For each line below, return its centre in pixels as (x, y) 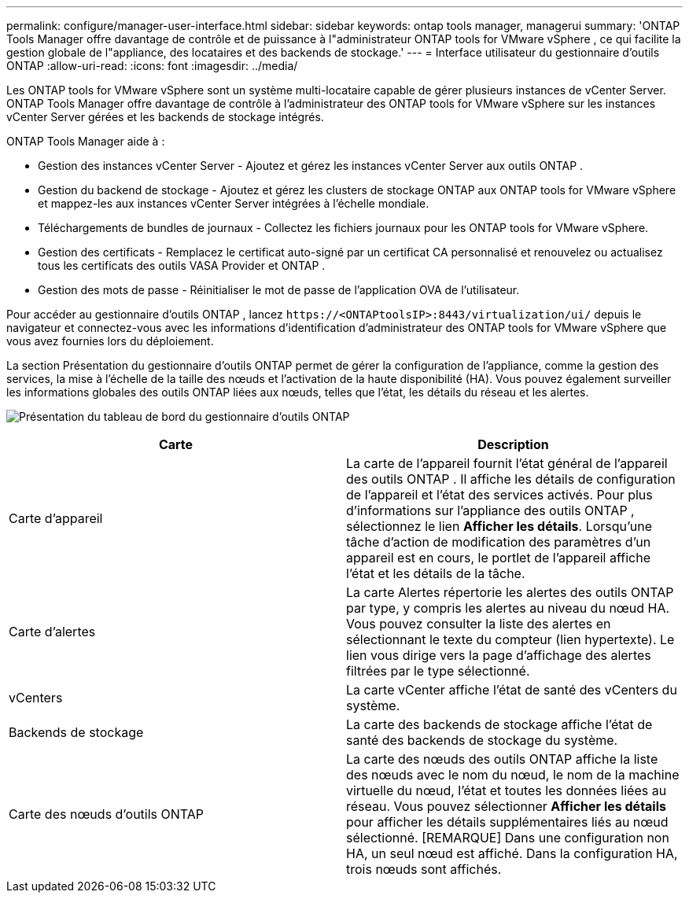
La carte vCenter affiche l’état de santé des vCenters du (512, 690)
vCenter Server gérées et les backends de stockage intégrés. (165, 117)
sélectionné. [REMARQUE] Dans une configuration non (508, 838)
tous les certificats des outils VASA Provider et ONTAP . (182, 265)
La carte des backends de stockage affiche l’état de (499, 724)
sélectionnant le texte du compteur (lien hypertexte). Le (510, 639)
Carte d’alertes (52, 632)
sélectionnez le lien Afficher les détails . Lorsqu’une (499, 526)
